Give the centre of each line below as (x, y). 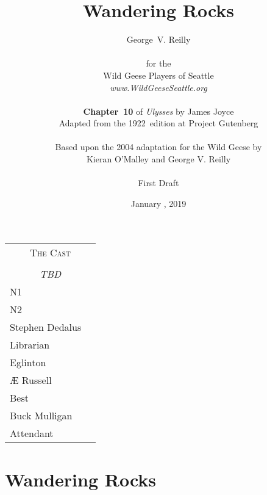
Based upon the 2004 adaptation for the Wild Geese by (158, 147)
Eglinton (28, 363)
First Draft (158, 183)
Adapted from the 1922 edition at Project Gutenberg (158, 123)
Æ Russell (31, 380)
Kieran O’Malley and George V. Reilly (158, 159)
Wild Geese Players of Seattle (158, 75)
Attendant (32, 433)
